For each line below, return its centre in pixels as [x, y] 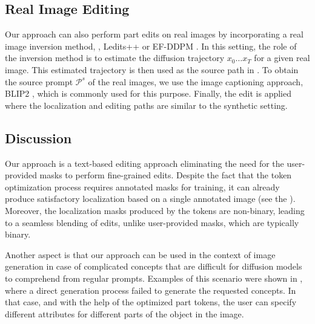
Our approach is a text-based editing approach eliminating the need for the [144, 163]
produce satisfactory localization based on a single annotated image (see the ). [150, 199]
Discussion [38, 138]
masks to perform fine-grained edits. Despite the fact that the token [166, 175]
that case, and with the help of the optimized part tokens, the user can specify [151, 302]
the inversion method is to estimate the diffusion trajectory [115, 58]
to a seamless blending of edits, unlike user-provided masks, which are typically [152, 222]
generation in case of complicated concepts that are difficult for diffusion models [154, 266]
